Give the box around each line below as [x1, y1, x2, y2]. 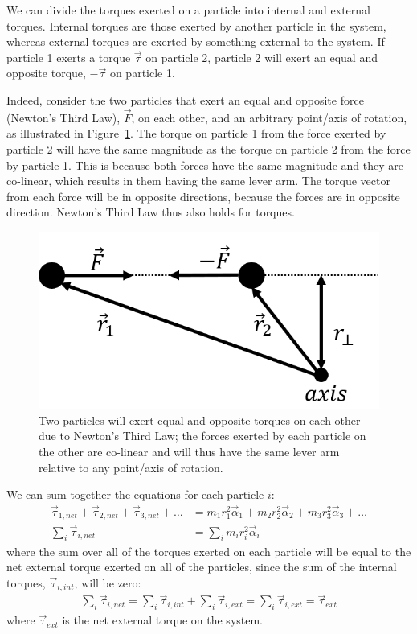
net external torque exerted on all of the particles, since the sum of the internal [6, 558, 397, 575]
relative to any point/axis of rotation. [39, 459, 223, 475]
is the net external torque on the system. [62, 611, 264, 628]
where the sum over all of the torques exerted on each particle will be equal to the [6, 542, 411, 559]
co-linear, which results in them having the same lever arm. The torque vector [6, 172, 390, 189]
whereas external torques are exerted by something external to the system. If [6, 33, 385, 50]
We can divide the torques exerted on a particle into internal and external [6, 2, 370, 18]
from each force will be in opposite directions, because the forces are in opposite [6, 187, 400, 204]
